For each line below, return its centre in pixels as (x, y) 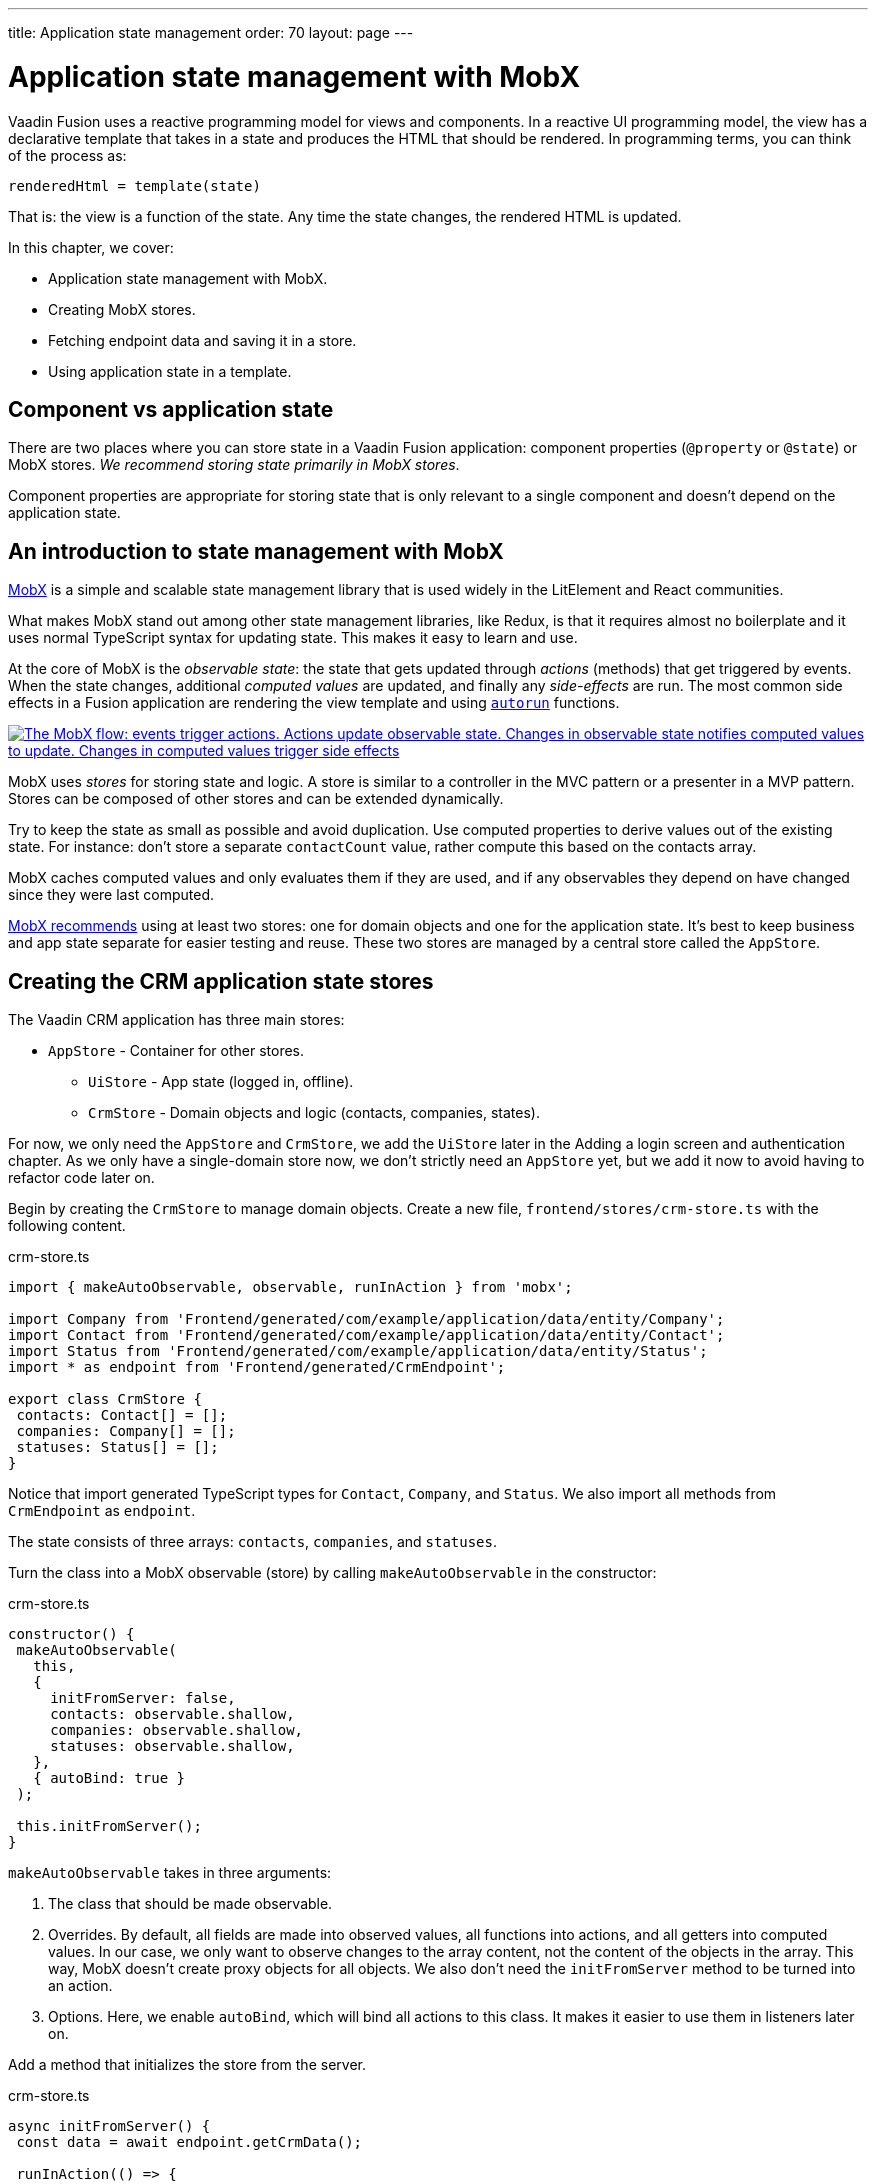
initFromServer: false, (143, 1698)
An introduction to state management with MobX (256, 551)
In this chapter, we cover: (91, 247)
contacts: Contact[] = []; (122, 1415)
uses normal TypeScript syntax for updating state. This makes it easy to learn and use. (293, 638)
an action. (80, 1986)
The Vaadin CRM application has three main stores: (176, 1020)
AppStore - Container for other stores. (176, 1051)
